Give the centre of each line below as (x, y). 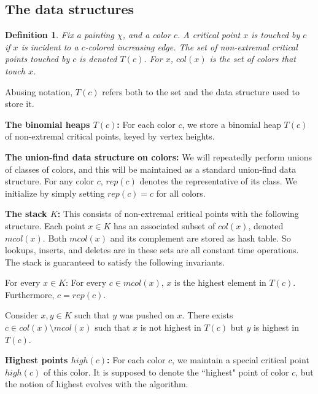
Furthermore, (30, 294)
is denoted (98, 59)
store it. (20, 104)
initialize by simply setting (55, 193)
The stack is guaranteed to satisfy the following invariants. (115, 262)
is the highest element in (220, 282)
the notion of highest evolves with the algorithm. (97, 384)
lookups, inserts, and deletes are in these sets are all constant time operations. (152, 250)
